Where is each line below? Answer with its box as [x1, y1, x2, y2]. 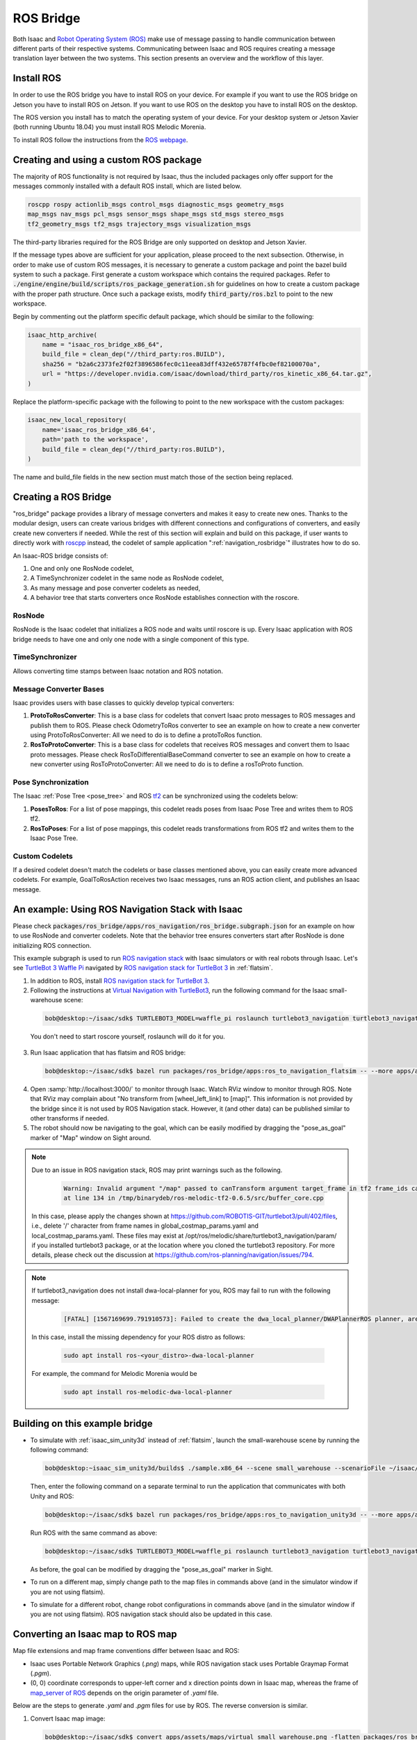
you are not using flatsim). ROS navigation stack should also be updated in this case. [30, 1610, 272, 1618]
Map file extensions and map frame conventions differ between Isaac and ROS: [13, 1647, 240, 1655]
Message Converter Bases [13, 684, 104, 694]
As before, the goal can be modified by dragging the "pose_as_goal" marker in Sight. [30, 1565, 273, 1573]
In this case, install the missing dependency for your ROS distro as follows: [31, 1333, 246, 1341]
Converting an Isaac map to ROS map [13, 1629, 177, 1640]
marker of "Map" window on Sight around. [30, 1133, 152, 1141]
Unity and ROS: [30, 1492, 74, 1500]
